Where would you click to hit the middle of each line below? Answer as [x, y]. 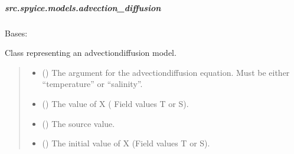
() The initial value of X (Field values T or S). [126, 143]
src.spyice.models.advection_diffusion [83, 7]
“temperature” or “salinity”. [92, 84]
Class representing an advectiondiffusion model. [91, 53]
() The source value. [79, 123]
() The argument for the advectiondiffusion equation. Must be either [166, 72]
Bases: [16, 33]
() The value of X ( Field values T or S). [115, 103]
